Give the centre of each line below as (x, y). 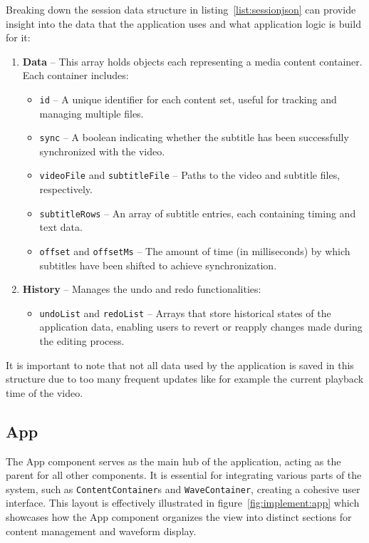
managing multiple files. (92, 113)
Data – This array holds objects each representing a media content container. (192, 61)
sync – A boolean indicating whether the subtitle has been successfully (194, 137)
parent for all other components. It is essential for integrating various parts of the (184, 475)
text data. (61, 227)
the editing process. (82, 341)
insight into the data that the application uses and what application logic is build (183, 23)
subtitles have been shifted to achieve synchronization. (158, 265)
